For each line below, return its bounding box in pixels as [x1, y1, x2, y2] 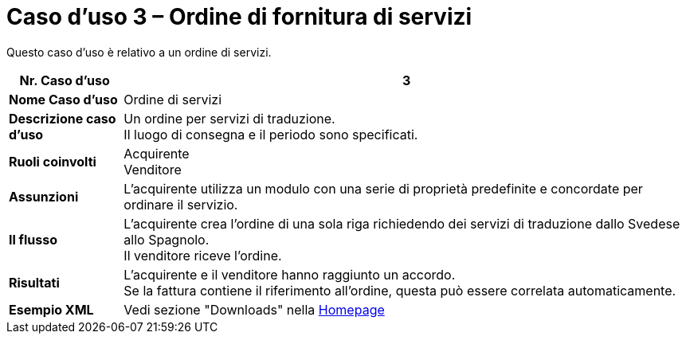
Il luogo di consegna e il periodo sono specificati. [123, 126, 418, 143]
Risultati [9, 274, 60, 291]
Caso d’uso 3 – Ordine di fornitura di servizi [6, 3, 472, 30]
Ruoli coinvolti [9, 153, 96, 170]
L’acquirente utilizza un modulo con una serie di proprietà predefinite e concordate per [123, 180, 643, 197]
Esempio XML [9, 301, 94, 318]
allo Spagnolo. [123, 231, 210, 248]
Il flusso [9, 231, 58, 248]
